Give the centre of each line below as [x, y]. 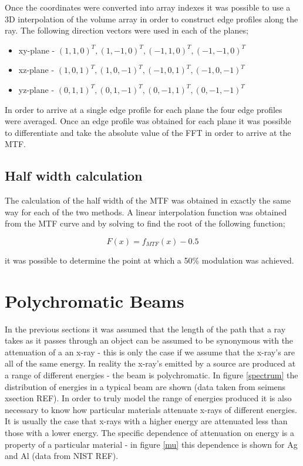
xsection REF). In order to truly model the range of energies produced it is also [148, 398]
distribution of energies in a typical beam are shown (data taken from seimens [145, 386]
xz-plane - [36, 70]
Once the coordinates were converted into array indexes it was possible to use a [148, 7]
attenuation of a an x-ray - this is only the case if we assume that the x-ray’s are [150, 352]
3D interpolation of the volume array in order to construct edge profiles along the [151, 19]
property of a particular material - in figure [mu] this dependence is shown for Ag [151, 444]
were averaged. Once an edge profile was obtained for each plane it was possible [148, 121]
